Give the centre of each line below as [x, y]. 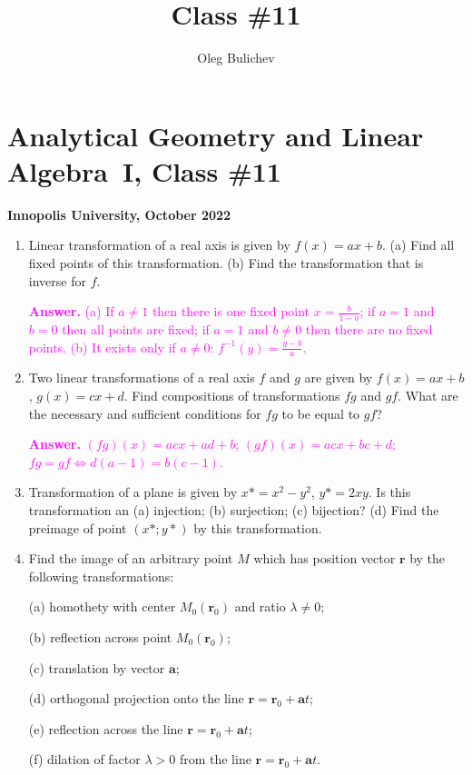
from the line [215, 759]
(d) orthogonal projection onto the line [136, 698]
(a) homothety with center [102, 606]
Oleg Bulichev [236, 58]
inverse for [57, 280]
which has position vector [324, 558]
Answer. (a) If [71, 311]
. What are [428, 396]
